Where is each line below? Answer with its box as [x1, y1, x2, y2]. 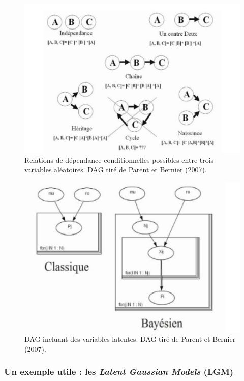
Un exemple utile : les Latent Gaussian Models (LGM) [4, 365, 234, 378]
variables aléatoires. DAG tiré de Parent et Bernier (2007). [24, 164, 207, 175]
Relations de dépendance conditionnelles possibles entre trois [24, 154, 214, 165]
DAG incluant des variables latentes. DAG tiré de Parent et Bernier [24, 334, 236, 344]
